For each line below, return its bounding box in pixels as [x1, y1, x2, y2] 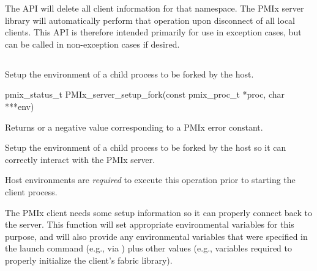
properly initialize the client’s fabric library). [5, 253, 173, 266]
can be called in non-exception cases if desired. [5, 37, 180, 50]
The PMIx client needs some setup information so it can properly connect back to [5, 206, 312, 219]
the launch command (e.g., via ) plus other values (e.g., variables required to [5, 242, 292, 255]
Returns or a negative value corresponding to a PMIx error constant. [5, 120, 263, 133]
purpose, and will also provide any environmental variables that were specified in [5, 229, 308, 242]
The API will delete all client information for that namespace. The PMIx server [5, 2, 304, 14]
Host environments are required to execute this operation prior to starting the [5, 173, 296, 186]
